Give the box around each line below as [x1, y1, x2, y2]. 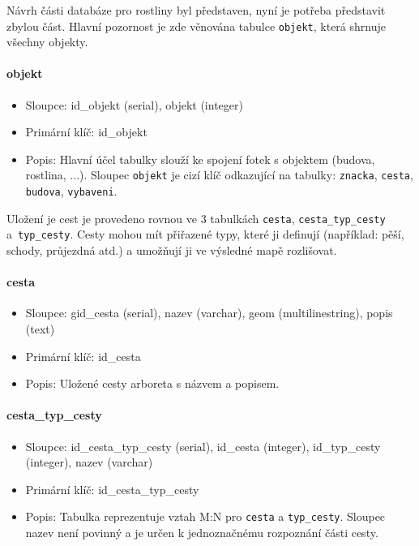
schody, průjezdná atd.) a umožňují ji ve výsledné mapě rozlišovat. [6, 242, 337, 259]
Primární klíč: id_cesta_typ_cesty [25, 480, 199, 497]
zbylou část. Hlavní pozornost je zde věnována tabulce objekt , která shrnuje [6, 17, 386, 34]
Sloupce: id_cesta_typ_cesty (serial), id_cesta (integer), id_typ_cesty [25, 437, 381, 454]
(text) [25, 320, 55, 337]
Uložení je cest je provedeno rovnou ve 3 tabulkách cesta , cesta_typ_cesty [6, 209, 386, 226]
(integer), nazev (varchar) [25, 454, 153, 471]
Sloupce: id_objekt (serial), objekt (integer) [25, 96, 243, 113]
